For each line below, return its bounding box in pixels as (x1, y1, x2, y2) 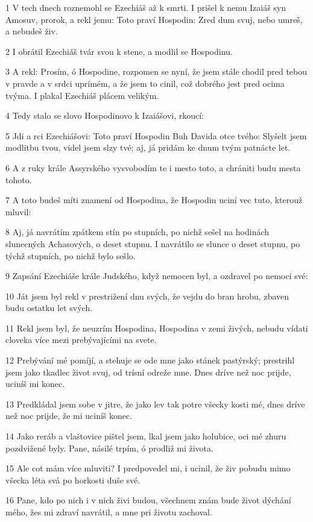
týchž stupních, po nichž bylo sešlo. (5, 249, 136, 262)
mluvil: (5, 205, 31, 218)
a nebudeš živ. (5, 25, 58, 37)
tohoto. (5, 173, 32, 186)
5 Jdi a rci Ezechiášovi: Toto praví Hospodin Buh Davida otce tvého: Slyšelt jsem (5, 129, 307, 142)
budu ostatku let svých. (5, 301, 93, 314)
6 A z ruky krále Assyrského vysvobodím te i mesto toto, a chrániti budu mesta (5, 161, 301, 174)
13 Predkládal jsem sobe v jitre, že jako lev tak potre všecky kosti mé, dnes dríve (5, 397, 305, 410)
